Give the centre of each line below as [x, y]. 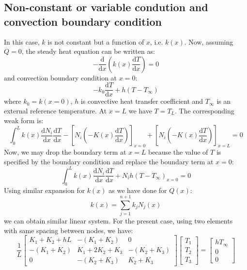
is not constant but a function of [96, 41]
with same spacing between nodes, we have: [69, 230]
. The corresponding [205, 111]
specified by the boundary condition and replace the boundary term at [109, 161]
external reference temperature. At [55, 111]
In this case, [22, 41]
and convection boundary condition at [61, 77]
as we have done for [138, 190]
